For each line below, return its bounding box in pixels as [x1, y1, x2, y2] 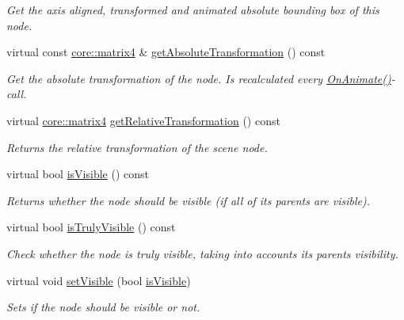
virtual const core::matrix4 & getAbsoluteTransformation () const [6, 44, 326, 60]
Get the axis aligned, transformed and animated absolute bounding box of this [6, 2, 379, 17]
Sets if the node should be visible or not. [6, 299, 200, 315]
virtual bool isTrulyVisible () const [6, 219, 176, 235]
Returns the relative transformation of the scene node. [6, 139, 268, 155]
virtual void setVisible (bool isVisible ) [6, 272, 191, 288]
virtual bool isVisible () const [6, 166, 149, 182]
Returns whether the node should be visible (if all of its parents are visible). [6, 192, 370, 208]
